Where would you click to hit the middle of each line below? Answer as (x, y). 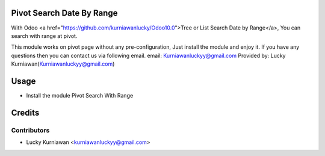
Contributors (30, 130)
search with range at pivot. (44, 36)
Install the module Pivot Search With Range (80, 95)
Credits (25, 112)
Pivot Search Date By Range (64, 13)
